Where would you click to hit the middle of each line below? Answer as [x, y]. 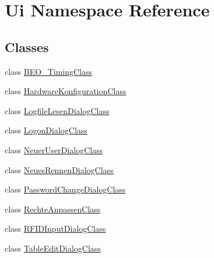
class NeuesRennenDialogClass [59, 169]
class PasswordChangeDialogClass [65, 189]
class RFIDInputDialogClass [55, 228]
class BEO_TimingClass [49, 71]
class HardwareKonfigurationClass [66, 91]
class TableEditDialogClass [53, 248]
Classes [27, 47]
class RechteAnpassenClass [53, 209]
